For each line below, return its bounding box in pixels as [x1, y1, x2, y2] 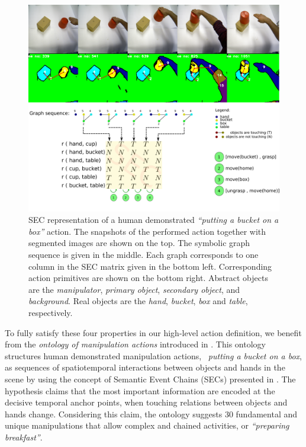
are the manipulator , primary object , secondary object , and [28, 283, 240, 295]
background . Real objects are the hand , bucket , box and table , [28, 295, 248, 307]
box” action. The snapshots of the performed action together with [28, 225, 266, 237]
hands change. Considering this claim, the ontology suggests [5, 407, 223, 420]
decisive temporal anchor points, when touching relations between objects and [5, 396, 288, 408]
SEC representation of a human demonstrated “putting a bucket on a [28, 213, 279, 226]
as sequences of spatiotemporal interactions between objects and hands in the [5, 361, 285, 373]
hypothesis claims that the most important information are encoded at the [5, 384, 275, 397]
